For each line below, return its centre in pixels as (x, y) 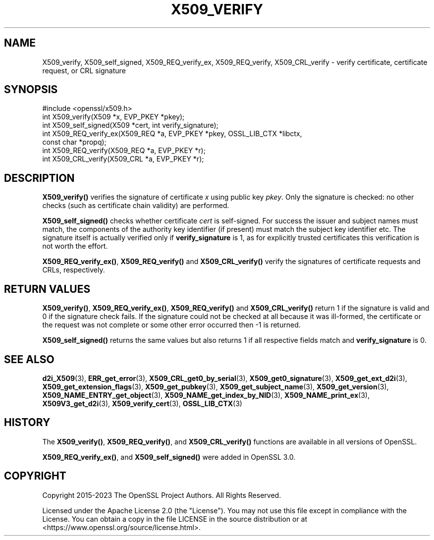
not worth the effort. (75, 246)
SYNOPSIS (31, 90)
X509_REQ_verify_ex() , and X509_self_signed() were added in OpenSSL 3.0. (169, 457)
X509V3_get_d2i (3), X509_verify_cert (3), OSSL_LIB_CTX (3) (142, 403)
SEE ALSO (29, 359)
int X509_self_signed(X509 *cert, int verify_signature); (130, 125)
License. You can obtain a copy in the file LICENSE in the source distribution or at (175, 519)
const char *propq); (74, 142)
